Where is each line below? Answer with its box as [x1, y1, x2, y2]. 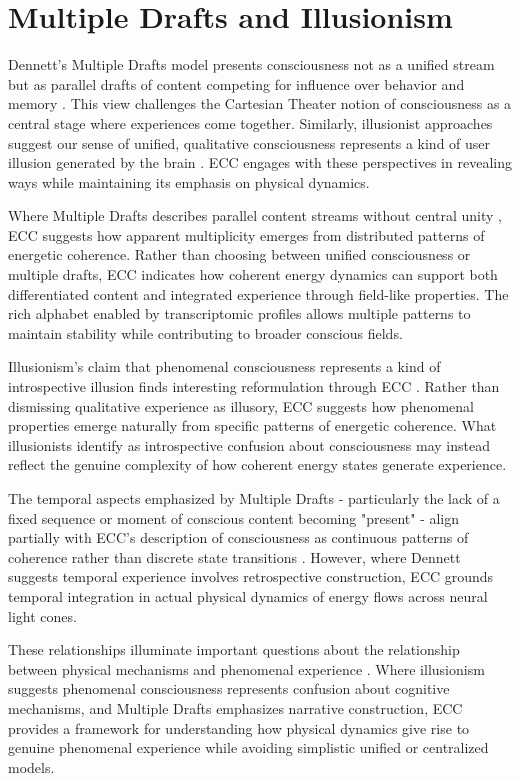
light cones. [8, 605, 77, 626]
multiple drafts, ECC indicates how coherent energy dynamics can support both [8, 264, 498, 285]
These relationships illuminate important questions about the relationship [8, 639, 460, 660]
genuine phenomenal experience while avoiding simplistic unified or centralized [8, 737, 489, 758]
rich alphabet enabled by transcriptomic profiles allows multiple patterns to [8, 303, 471, 324]
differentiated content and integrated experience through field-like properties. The [8, 283, 509, 304]
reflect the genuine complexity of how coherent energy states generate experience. [8, 454, 507, 475]
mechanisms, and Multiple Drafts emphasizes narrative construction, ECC [8, 697, 463, 718]
